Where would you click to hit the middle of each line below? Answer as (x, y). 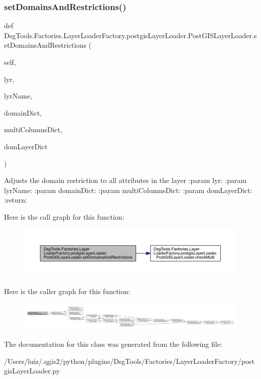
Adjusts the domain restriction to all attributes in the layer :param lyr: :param (125, 180)
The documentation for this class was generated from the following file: (113, 344)
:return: (16, 200)
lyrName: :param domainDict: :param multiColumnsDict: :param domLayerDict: (128, 190)
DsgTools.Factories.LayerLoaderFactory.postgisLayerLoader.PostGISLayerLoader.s (130, 35)
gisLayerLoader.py (32, 371)
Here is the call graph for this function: (64, 216)
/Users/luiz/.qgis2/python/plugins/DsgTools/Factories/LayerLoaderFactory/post (129, 361)
